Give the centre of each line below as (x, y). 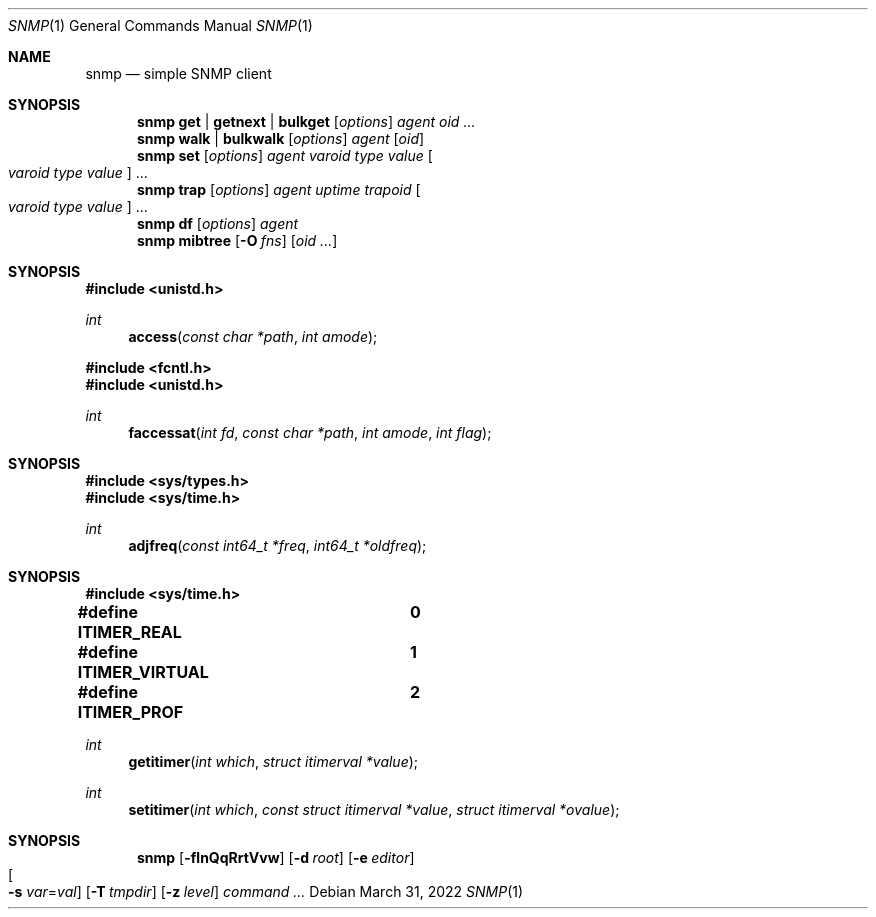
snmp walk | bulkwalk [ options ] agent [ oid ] (281, 138)
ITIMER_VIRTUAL (143, 672)
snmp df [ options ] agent (218, 223)
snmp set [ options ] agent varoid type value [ (285, 155)
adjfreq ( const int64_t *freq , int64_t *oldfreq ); (277, 545)
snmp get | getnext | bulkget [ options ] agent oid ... (306, 121)
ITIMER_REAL (129, 632)
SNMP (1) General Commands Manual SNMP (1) (160, 25)
